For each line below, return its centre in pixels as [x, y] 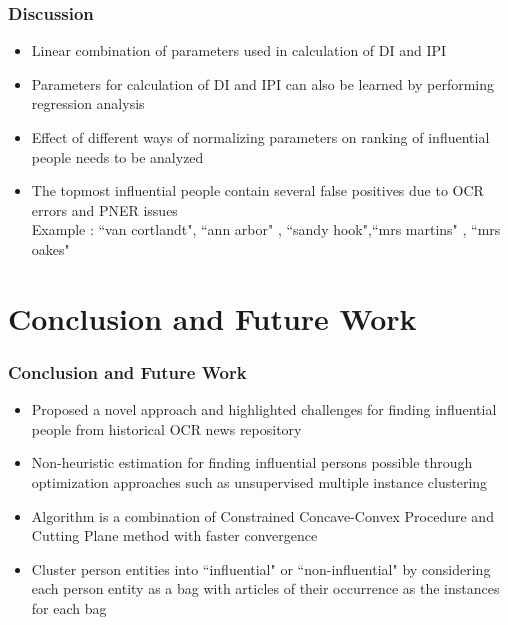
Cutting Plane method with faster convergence [174, 535]
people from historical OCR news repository [166, 428]
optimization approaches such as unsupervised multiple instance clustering [259, 481]
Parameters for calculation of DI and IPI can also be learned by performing [263, 83]
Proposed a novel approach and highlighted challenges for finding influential [264, 409]
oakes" [50, 248]
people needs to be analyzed [117, 156]
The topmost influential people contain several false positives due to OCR [257, 190]
